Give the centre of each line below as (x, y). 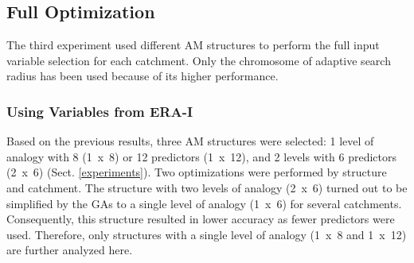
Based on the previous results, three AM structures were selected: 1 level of (190, 141)
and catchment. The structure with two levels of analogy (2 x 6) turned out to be (207, 187)
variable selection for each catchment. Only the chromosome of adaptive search (199, 60)
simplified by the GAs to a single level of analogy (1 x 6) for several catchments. (204, 203)
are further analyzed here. (70, 250)
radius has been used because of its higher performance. (143, 76)
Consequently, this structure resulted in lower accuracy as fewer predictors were (201, 219)
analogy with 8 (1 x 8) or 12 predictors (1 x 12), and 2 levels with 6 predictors (202, 156)
